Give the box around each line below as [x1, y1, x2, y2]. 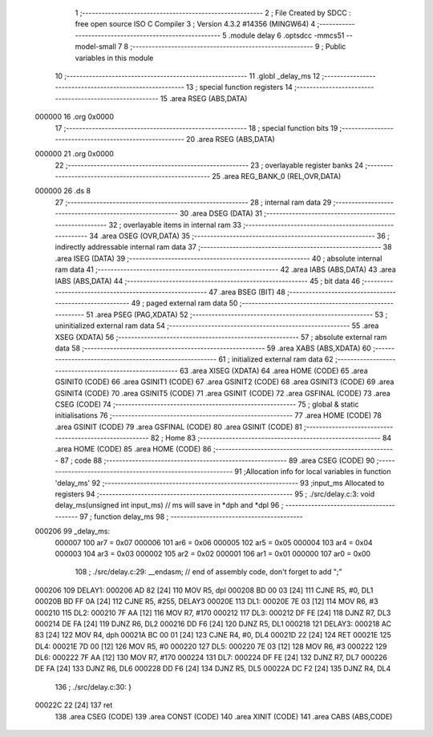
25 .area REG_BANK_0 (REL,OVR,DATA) [212, 172, 342, 181]
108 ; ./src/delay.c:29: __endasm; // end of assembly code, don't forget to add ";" [75, 567, 342, 577]
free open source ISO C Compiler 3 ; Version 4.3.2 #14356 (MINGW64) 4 [75, 19, 316, 29]
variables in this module [75, 53, 154, 63]
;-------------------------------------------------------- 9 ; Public [129, 42, 346, 51]
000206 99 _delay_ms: [34, 526, 111, 537]
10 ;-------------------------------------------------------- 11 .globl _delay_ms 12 [55, 71, 321, 80]
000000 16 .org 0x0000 [34, 112, 115, 122]
